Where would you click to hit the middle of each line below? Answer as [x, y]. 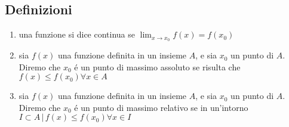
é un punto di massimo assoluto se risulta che [157, 66]
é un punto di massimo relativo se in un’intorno [161, 107]
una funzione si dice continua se [77, 34]
